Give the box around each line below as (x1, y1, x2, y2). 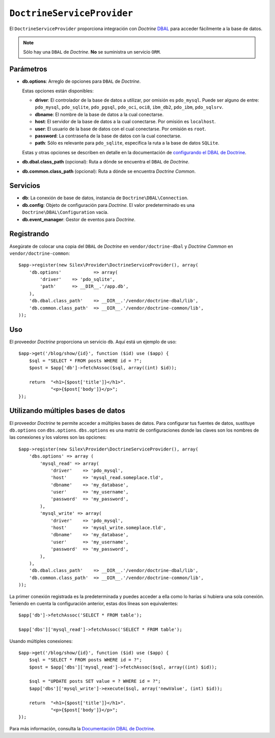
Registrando (9, 230, 49, 239)
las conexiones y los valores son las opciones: (9, 434, 107, 440)
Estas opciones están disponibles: (22, 87, 94, 94)
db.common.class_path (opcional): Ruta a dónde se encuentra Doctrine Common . (22, 168, 196, 174)
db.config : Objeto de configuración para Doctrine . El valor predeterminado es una (22, 202, 195, 208)
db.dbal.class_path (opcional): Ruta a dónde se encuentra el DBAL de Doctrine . (22, 159, 189, 165)
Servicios (9, 181, 41, 190)
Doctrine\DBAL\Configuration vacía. (22, 209, 109, 216)
